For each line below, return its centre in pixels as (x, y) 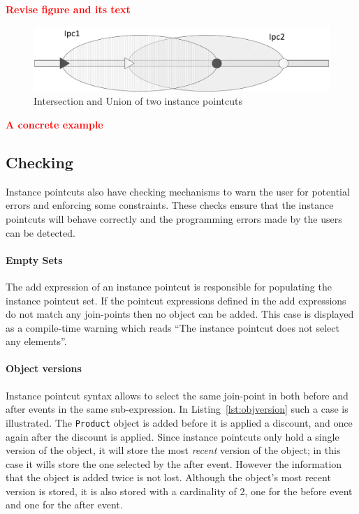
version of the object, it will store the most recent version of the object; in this (173, 450)
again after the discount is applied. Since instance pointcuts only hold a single (173, 436)
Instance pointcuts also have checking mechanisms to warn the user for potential (178, 191)
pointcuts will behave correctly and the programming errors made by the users (174, 218)
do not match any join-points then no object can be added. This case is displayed (180, 314)
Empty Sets (34, 259)
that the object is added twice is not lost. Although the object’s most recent (168, 477)
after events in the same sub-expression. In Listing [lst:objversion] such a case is (177, 409)
